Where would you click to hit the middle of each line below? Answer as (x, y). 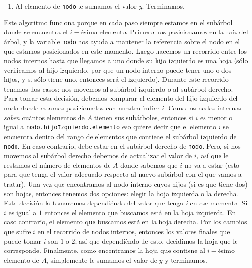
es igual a (23, 212)
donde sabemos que (149, 165)
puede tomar (23, 241)
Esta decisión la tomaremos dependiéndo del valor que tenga (94, 203)
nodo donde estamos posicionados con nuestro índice (82, 108)
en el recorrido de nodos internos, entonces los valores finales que (134, 231)
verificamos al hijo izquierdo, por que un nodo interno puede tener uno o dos (118, 70)
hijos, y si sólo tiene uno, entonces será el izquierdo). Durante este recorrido (116, 79)
